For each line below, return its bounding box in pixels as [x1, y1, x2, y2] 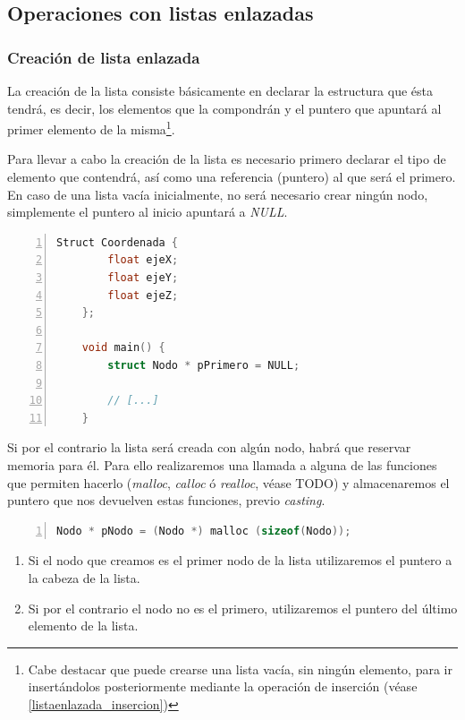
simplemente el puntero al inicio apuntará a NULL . [7, 202, 288, 221]
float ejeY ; [107, 271, 179, 284]
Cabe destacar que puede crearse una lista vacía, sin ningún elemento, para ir [28, 659, 452, 678]
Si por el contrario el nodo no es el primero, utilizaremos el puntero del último [28, 598, 458, 617]
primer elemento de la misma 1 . [7, 117, 175, 138]
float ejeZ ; [107, 288, 179, 302]
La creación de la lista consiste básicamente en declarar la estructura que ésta [7, 81, 433, 99]
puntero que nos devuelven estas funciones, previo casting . [7, 491, 325, 510]
